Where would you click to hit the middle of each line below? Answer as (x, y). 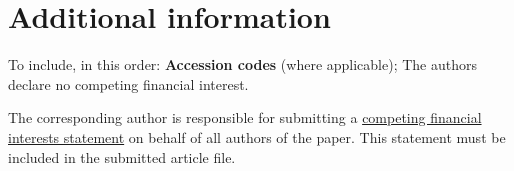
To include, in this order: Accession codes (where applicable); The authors (243, 64)
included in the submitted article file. (122, 156)
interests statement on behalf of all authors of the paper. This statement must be (257, 136)
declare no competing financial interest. (128, 83)
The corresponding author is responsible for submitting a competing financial (245, 117)
